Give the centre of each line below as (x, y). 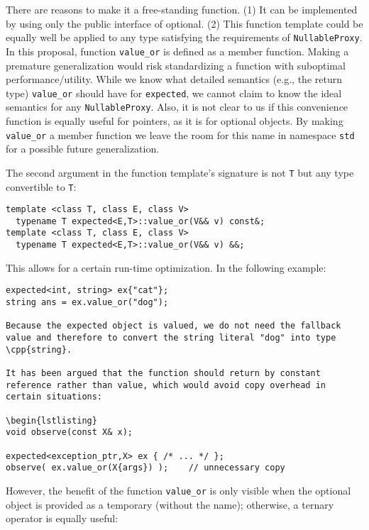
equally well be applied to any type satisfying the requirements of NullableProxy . (184, 37)
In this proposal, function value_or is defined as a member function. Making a (177, 51)
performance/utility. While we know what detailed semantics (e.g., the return (174, 79)
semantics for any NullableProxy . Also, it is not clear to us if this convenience (177, 107)
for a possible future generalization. (83, 149)
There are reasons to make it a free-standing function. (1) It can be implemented (182, 9)
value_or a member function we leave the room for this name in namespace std (180, 134)
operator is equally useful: (62, 518)
